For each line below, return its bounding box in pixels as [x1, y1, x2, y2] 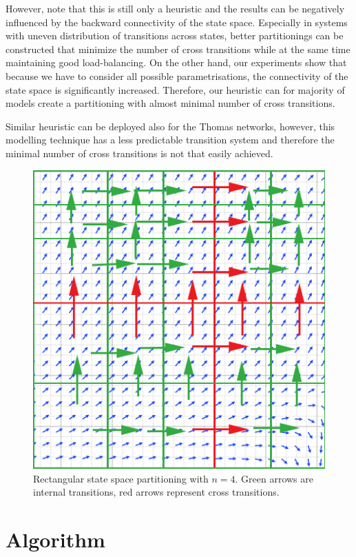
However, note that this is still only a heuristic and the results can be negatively [6, 1, 345, 15]
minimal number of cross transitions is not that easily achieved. [6, 145, 273, 160]
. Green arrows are [235, 471, 313, 485]
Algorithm [6, 525, 105, 554]
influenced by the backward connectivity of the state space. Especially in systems [6, 14, 348, 29]
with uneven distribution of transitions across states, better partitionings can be [6, 28, 344, 43]
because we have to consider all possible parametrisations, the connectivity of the [6, 68, 348, 83]
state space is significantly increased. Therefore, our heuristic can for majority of [6, 82, 345, 97]
